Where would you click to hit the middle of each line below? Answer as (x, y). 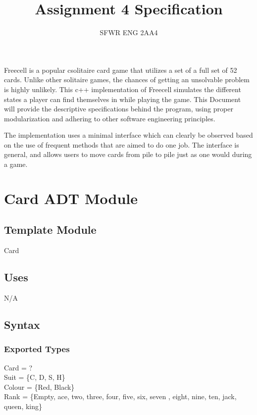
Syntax (22, 325)
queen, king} (23, 406)
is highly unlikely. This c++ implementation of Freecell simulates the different (123, 89)
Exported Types (37, 349)
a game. (16, 164)
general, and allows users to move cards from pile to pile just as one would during (128, 154)
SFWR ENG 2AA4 (129, 32)
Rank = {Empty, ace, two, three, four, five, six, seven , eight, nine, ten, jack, (120, 396)
